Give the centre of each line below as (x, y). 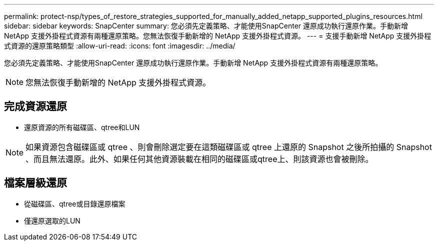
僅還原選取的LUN (52, 220)
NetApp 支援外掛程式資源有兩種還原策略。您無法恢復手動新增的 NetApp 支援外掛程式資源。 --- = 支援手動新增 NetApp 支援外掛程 (218, 36)
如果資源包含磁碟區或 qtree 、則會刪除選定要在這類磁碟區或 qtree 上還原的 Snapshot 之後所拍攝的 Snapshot (229, 147)
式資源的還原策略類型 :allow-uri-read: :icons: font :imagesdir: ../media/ (120, 46)
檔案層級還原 (35, 183)
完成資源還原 (35, 106)
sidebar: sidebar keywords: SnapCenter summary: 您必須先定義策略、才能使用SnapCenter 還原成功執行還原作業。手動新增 (206, 26)
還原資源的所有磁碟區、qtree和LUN (82, 127)
